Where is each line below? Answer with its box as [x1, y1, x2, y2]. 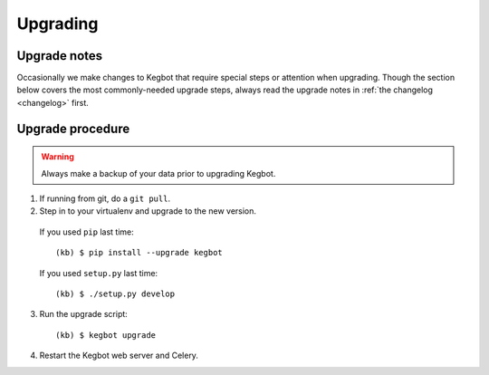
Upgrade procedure [16, 120, 130, 136]
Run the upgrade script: [39, 309, 129, 320]
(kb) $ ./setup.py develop [55, 288, 176, 299]
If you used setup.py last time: [39, 267, 158, 278]
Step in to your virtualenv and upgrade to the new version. [39, 206, 257, 216]
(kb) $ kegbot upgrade [55, 330, 157, 340]
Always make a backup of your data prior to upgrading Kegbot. [41, 168, 276, 178]
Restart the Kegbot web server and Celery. [39, 350, 199, 361]
